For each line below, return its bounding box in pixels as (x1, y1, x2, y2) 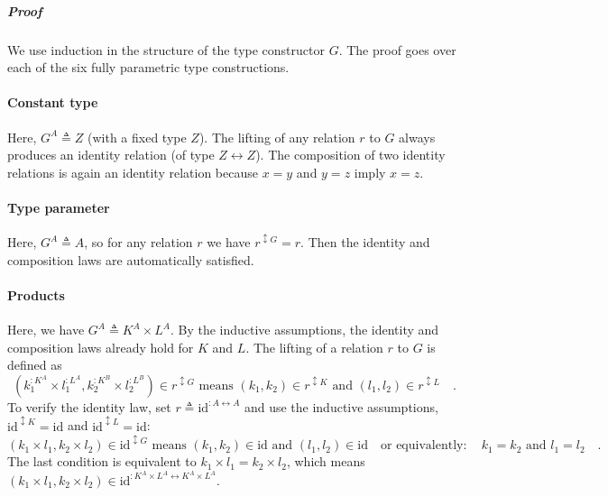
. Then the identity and (300, 233, 430, 252)
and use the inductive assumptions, (244, 397, 438, 416)
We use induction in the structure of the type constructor (7, 40, 325, 59)
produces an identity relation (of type (7, 145, 215, 164)
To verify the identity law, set (7, 397, 171, 416)
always (399, 127, 436, 146)
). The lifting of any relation (198, 127, 355, 146)
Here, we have (7, 320, 85, 339)
